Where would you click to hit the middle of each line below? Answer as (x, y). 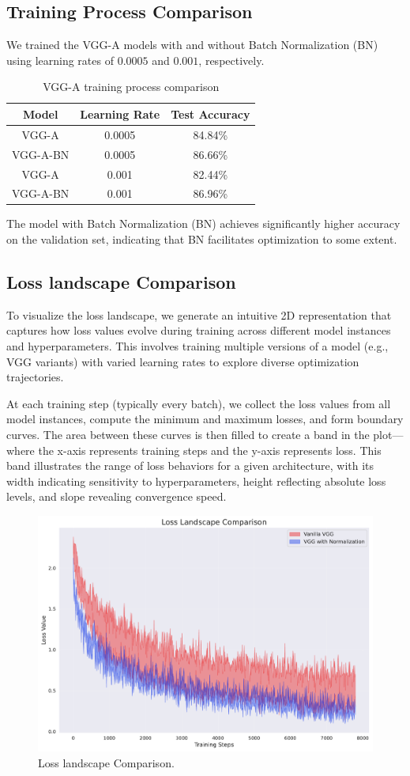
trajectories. (35, 377)
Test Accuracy (211, 114)
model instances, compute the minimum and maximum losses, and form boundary (205, 419)
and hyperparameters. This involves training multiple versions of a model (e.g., (197, 346)
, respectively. (231, 60)
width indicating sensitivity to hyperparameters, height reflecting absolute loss (196, 481)
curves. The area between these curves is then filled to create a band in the (188, 434)
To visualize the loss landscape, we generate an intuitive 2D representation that (199, 314)
